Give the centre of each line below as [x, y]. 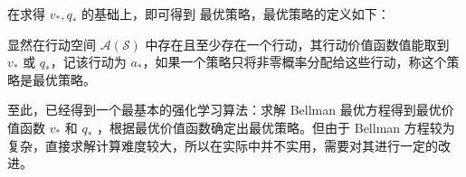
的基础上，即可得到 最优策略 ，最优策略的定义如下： [235, 14]
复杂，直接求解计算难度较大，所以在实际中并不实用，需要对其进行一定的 [223, 145]
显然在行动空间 [52, 44]
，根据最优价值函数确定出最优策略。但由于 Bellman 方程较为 [276, 127]
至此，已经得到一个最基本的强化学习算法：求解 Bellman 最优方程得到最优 [224, 110]
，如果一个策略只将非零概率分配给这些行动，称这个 [295, 62]
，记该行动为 [88, 62]
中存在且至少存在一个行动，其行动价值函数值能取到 [297, 44]
